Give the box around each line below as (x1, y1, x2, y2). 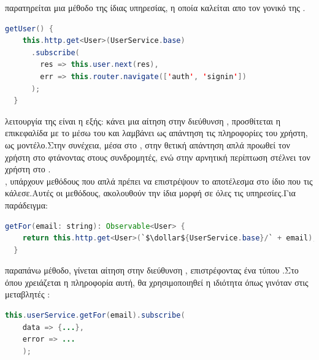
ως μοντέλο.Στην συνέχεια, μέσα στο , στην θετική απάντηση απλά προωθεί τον (5, 138, 290, 151)
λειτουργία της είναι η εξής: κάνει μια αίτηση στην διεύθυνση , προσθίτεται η (5, 114, 281, 127)
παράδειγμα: (5, 198, 48, 211)
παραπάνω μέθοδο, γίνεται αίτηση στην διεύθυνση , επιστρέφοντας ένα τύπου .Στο (5, 264, 299, 277)
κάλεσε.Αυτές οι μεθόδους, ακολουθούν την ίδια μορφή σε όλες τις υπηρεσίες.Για (5, 186, 296, 199)
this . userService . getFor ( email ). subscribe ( (5, 311, 185, 320)
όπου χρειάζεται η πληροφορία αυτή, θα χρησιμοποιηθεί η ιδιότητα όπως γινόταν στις (5, 275, 309, 288)
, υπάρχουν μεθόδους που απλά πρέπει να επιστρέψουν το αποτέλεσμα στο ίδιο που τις (5, 174, 313, 187)
